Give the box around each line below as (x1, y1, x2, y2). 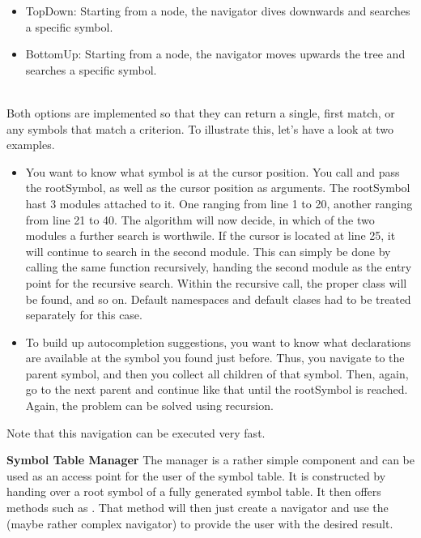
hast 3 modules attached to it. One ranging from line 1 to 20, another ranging (25, 194, 413, 211)
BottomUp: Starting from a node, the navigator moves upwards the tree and (25, 45, 406, 62)
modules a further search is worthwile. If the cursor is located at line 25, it (25, 227, 396, 244)
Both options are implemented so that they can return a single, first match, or (6, 104, 395, 121)
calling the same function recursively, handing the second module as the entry (25, 258, 412, 275)
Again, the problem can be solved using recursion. (25, 397, 274, 414)
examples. (6, 136, 55, 153)
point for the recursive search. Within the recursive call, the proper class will (25, 274, 407, 291)
